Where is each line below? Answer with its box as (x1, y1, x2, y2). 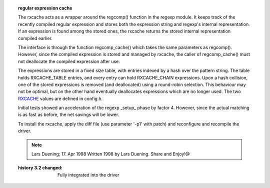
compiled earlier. (18, 35, 52, 41)
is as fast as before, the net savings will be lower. (18, 111, 119, 117)
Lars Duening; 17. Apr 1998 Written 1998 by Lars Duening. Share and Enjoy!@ (31, 151, 190, 157)
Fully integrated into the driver (57, 171, 119, 177)
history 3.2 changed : (18, 165, 62, 171)
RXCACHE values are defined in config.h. (18, 95, 103, 101)
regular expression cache (18, 5, 72, 11)
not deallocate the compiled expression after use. (18, 58, 120, 64)
